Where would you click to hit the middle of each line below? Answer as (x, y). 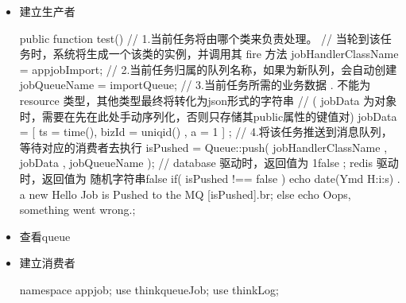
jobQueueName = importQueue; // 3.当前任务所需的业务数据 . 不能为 (195, 85)
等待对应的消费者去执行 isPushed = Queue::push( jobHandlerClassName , (203, 147)
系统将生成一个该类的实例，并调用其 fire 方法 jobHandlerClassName (226, 54)
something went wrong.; (77, 210)
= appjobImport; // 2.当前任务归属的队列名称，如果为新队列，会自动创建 (208, 69)
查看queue (45, 236)
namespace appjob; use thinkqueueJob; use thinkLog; (149, 289)
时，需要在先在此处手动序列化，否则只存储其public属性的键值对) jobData (208, 116)
